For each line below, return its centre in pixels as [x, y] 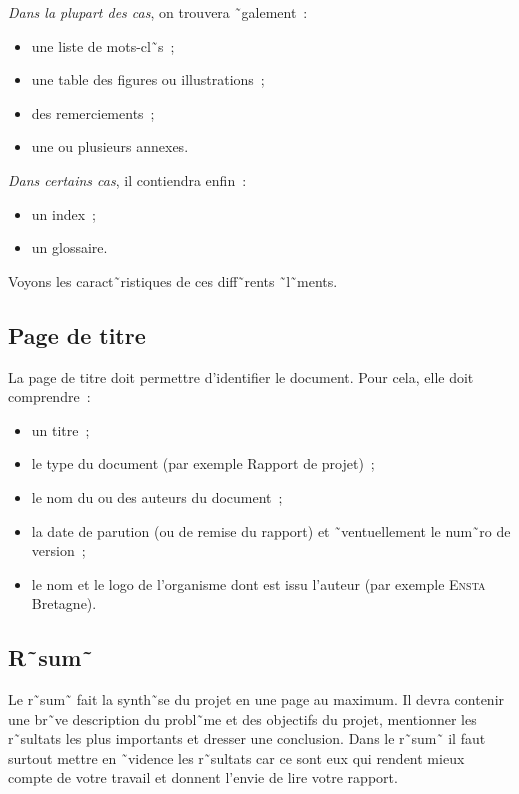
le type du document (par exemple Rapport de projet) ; [203, 463]
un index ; [63, 213]
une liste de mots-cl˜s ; [103, 45]
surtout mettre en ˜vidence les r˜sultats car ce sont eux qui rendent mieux [236, 757]
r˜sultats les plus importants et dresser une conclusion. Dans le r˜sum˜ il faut [247, 738]
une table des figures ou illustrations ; [148, 79]
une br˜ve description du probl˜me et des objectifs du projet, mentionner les [242, 718]
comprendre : [49, 396]
